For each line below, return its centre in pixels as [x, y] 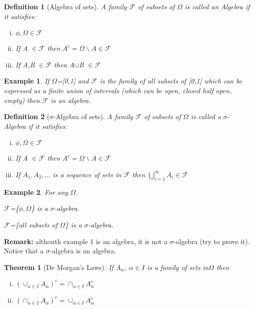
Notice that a [24, 251]
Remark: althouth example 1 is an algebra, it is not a [86, 241]
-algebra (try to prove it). [212, 241]
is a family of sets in [178, 267]
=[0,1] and [73, 81]
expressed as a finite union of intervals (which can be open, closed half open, [118, 90]
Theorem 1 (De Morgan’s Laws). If [59, 267]
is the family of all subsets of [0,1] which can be [171, 81]
